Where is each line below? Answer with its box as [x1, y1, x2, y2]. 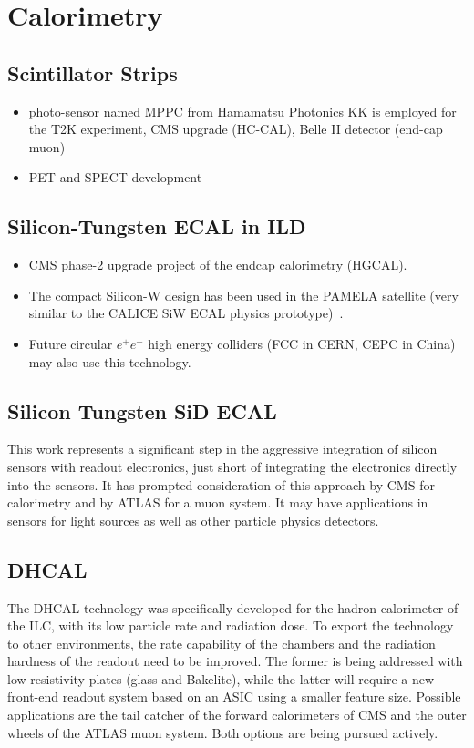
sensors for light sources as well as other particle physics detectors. [7, 510, 379, 529]
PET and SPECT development [28, 168, 202, 187]
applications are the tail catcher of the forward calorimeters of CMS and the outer [7, 705, 467, 724]
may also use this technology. [28, 352, 191, 371]
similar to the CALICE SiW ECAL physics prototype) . [28, 303, 344, 323]
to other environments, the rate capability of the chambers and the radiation [7, 633, 436, 652]
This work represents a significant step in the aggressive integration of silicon [7, 439, 438, 458]
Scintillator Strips [7, 58, 178, 87]
